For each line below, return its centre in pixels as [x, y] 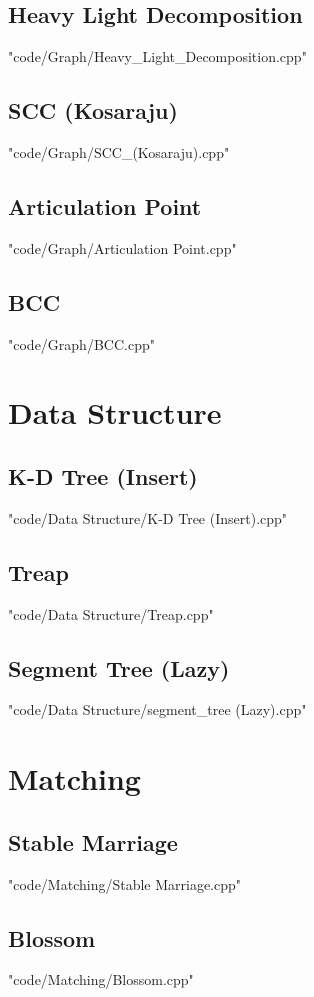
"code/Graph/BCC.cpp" [81, 343]
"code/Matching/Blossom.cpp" [101, 979]
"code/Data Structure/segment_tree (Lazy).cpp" [157, 709]
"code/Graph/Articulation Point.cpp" [122, 247]
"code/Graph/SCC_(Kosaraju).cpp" [119, 152]
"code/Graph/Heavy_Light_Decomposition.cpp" [157, 56]
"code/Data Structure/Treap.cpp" [111, 613]
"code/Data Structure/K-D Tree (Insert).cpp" [148, 517]
